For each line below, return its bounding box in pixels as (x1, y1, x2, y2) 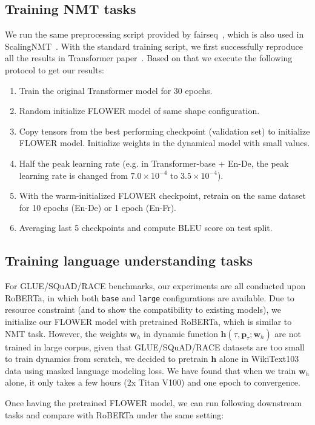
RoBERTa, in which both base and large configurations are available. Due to (5, 291, 294, 304)
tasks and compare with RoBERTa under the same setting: (5, 408, 224, 421)
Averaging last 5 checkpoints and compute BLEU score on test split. (19, 221, 273, 234)
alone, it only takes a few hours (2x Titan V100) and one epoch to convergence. (5, 376, 300, 389)
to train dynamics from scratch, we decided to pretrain (5, 352, 208, 365)
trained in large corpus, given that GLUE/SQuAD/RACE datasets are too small (5, 340, 305, 353)
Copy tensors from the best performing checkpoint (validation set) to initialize (19, 124, 310, 137)
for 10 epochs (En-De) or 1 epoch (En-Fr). (19, 201, 177, 213)
